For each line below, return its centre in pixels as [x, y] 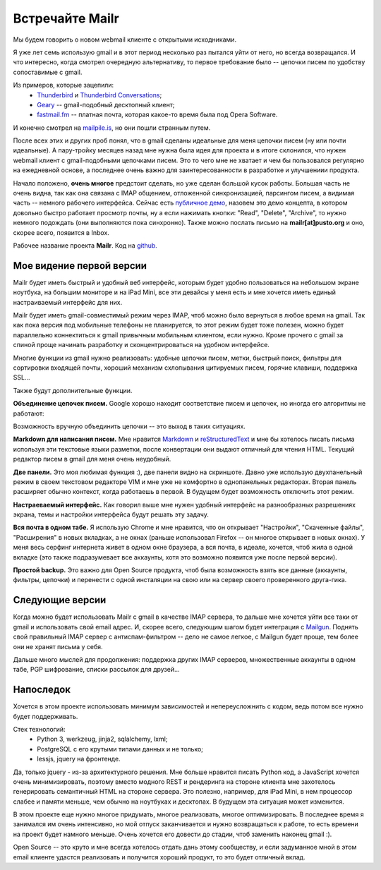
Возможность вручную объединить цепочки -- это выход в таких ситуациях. [129, 426]
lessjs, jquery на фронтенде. [79, 759]
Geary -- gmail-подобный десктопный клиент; [106, 104]
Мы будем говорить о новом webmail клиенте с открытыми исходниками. [125, 40]
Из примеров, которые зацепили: [64, 85]
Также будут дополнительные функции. [73, 390]
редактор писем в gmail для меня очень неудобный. [92, 459]
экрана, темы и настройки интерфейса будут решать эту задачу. [111, 514]
